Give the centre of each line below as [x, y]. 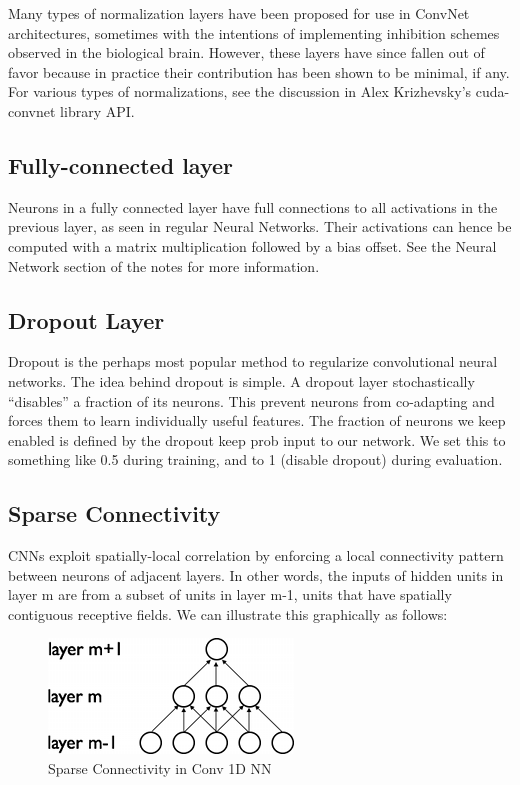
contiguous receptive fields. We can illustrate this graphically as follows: [228, 613]
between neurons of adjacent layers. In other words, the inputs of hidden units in [256, 574]
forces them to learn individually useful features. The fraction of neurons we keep [257, 420]
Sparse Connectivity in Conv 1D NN [160, 768]
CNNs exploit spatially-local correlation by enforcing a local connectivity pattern [256, 555]
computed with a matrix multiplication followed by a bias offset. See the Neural [252, 245]
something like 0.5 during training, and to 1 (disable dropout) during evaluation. [255, 459]
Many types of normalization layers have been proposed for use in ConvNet [239, 13]
